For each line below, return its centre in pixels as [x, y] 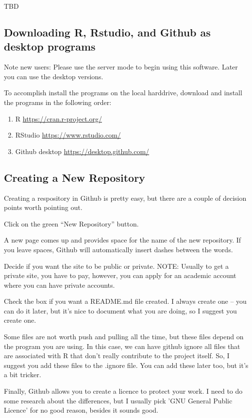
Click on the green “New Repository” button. [71, 223]
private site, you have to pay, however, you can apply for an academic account [120, 275]
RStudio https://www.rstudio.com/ [68, 135]
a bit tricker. [23, 374]
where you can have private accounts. [59, 285]
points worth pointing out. [43, 207]
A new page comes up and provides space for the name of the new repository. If [123, 240]
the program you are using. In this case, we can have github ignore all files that [122, 346]
